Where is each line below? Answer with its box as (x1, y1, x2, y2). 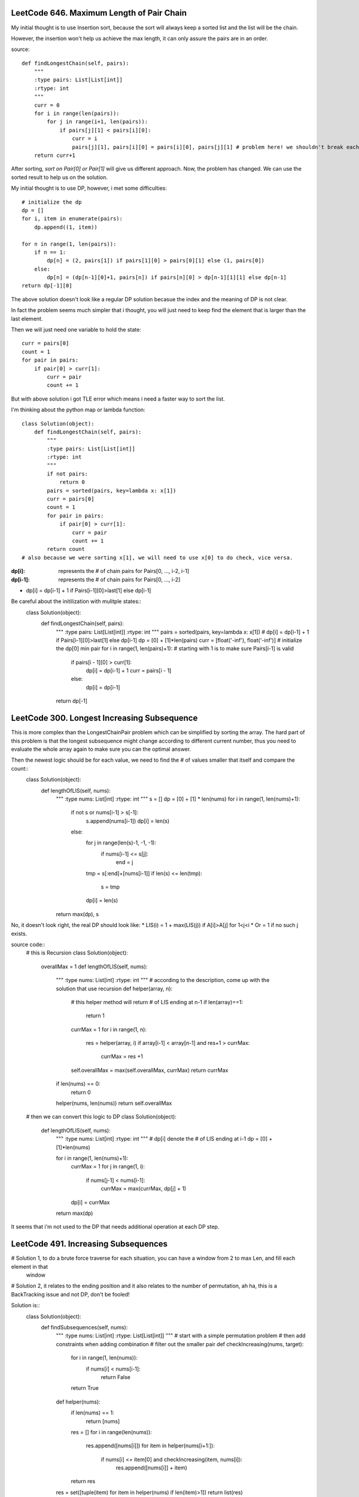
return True (71, 1384, 99, 1392)
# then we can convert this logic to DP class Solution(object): (26, 1113, 177, 1120)
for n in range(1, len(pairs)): (22, 240, 117, 247)
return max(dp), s (56, 910, 99, 917)
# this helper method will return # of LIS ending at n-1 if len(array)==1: (71, 998, 244, 1005)
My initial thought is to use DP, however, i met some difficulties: (11, 184, 168, 192)
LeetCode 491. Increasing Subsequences (11, 1239, 168, 1249)
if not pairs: (47, 470, 89, 477)
